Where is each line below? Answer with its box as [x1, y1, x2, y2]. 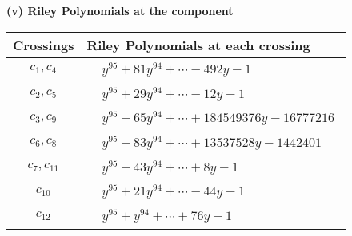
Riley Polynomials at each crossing [86, 35, 310, 54]
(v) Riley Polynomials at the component [6, 2, 234, 18]
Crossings [13, 35, 74, 54]
